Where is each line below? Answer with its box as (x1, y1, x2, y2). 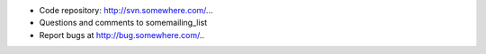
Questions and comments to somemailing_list (39, 18, 208, 28)
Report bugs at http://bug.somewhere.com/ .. (39, 29, 205, 40)
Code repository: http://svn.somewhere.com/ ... (39, 5, 213, 15)
